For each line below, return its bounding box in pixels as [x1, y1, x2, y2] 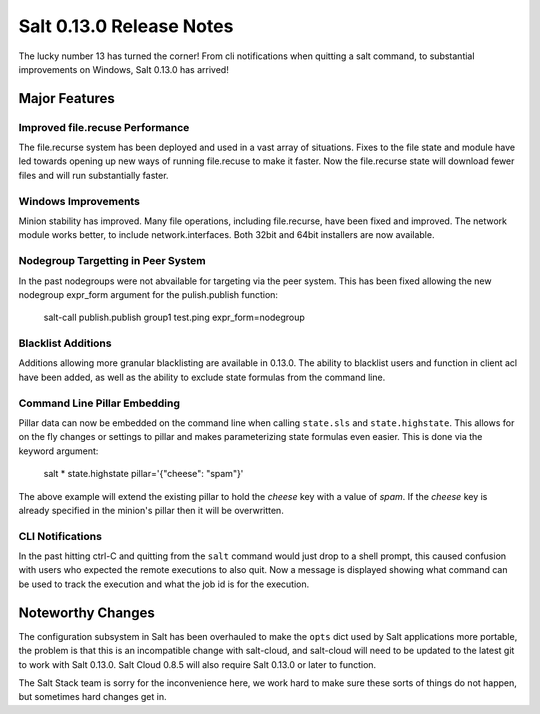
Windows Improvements [18, 194, 140, 208]
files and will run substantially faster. [18, 169, 169, 181]
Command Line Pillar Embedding [18, 396, 180, 410]
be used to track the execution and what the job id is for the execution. [18, 578, 310, 590]
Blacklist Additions [18, 336, 112, 350]
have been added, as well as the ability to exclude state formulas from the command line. [18, 371, 386, 383]
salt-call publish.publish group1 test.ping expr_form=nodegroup [43, 311, 305, 324]
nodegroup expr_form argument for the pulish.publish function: [18, 288, 279, 300]
